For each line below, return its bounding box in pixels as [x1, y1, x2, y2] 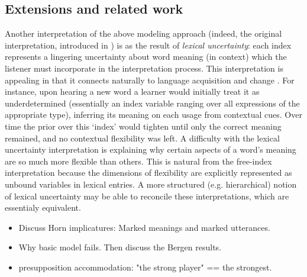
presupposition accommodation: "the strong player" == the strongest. [18, 260, 272, 273]
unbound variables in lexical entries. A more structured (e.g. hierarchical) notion [5, 178, 297, 190]
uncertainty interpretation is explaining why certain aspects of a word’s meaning [5, 143, 296, 156]
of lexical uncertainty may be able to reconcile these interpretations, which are [5, 189, 289, 202]
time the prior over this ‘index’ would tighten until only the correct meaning [5, 120, 282, 132]
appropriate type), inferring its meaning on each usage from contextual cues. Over [5, 108, 302, 121]
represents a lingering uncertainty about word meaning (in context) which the [5, 50, 287, 63]
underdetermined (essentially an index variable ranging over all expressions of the [5, 96, 300, 109]
